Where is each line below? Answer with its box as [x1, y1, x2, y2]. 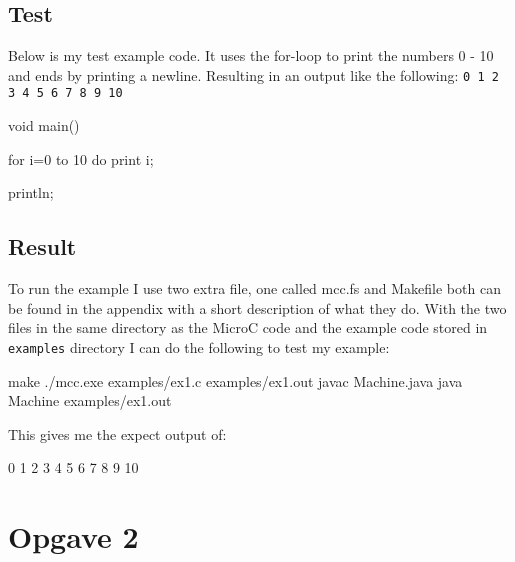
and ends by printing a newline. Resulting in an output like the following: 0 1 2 [8, 64, 499, 85]
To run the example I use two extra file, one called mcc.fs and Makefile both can [8, 278, 501, 299]
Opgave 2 [8, 516, 139, 557]
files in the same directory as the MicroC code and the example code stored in [8, 317, 488, 338]
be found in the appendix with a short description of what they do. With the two [8, 297, 507, 318]
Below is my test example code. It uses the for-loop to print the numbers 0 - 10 [8, 45, 494, 66]
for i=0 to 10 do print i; [8, 148, 154, 169]
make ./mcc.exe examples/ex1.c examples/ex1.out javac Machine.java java [8, 370, 463, 391]
